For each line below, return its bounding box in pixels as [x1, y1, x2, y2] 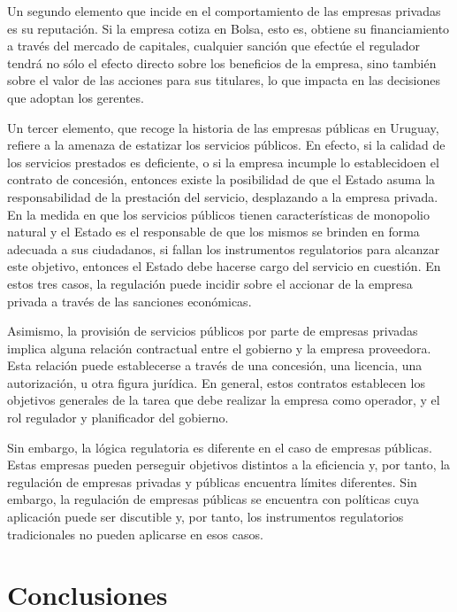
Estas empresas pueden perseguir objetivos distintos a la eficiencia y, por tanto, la [7, 455, 451, 474]
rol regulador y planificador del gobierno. [7, 408, 229, 427]
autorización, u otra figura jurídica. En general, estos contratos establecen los [7, 373, 425, 391]
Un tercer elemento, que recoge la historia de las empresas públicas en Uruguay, [7, 118, 439, 136]
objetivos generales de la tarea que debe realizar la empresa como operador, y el [7, 391, 440, 409]
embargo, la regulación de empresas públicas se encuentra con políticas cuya [7, 490, 420, 508]
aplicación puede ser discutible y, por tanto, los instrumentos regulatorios [7, 507, 404, 526]
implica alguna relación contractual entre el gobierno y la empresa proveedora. [7, 338, 431, 357]
